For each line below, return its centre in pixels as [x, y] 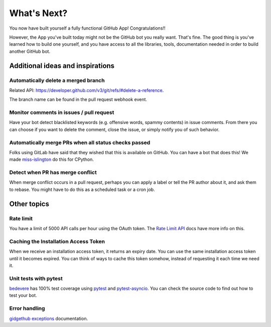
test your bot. [23, 295]
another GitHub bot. [30, 51]
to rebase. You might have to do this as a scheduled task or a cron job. [82, 189]
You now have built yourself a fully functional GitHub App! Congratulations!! [87, 28]
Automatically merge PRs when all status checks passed [80, 142]
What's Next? [38, 13]
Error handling [27, 308]
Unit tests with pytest [36, 278]
